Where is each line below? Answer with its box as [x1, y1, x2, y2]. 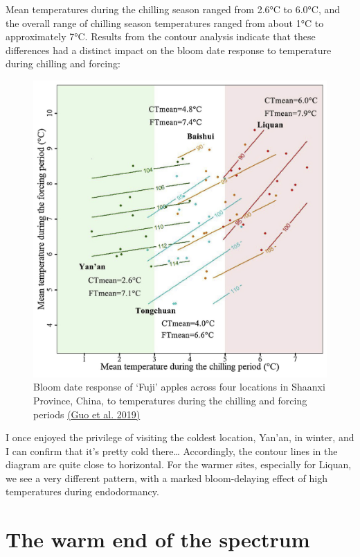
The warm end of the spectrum [6, 525, 310, 554]
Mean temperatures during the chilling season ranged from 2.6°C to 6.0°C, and [6, 2, 341, 16]
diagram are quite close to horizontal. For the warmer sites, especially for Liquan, [6, 457, 352, 472]
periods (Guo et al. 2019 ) [33, 406, 141, 421]
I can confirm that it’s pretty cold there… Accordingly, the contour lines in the [6, 443, 338, 458]
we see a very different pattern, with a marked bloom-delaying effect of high [6, 470, 327, 485]
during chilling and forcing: [6, 56, 120, 71]
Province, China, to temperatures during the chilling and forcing [33, 393, 307, 407]
